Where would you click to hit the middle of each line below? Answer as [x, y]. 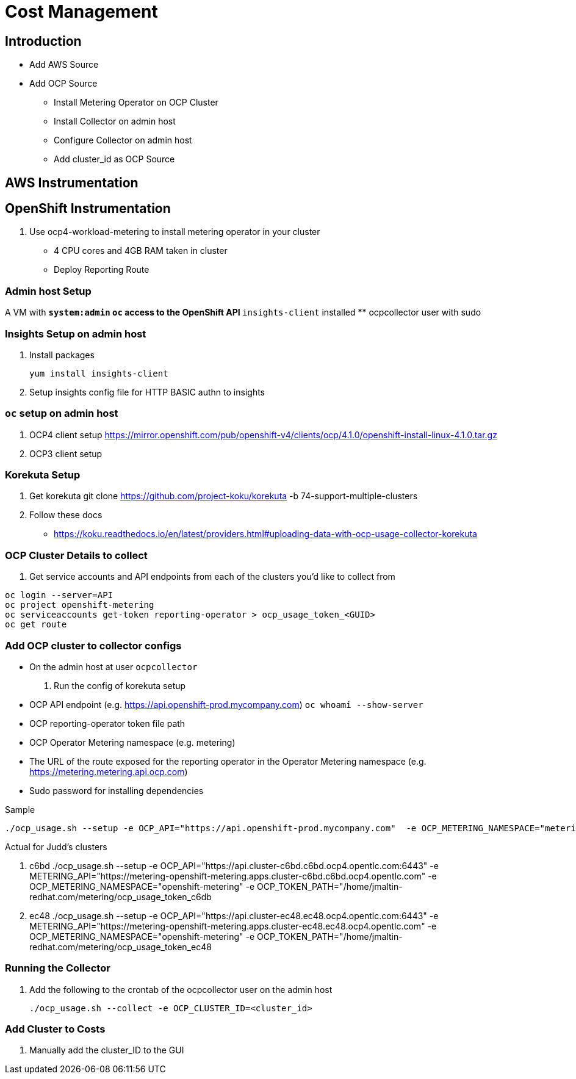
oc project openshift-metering [80, 605]
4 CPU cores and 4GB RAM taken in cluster [141, 251]
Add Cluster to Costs [55, 1029]
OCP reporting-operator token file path [107, 723]
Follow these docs [66, 515]
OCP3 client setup [66, 453]
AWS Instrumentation [72, 182]
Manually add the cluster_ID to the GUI [107, 1050]
